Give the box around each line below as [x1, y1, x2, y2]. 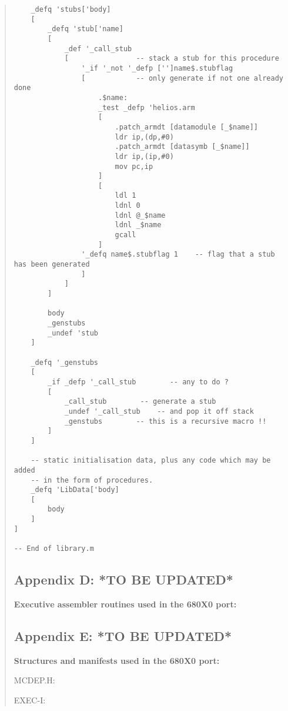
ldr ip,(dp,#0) [115, 132, 174, 141]
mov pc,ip [115, 162, 153, 171]
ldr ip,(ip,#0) [115, 152, 174, 161]
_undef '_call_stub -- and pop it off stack [64, 407, 254, 416]
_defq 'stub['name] [48, 25, 123, 34]
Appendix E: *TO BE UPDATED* [14, 626, 232, 644]
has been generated [14, 260, 90, 269]
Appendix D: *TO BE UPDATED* [14, 570, 233, 589]
